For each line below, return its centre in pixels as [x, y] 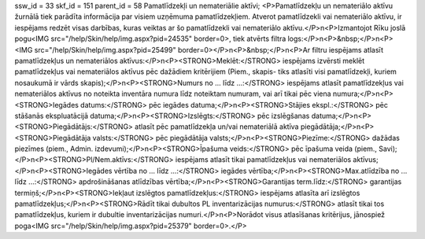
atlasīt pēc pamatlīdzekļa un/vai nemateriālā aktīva [217, 127]
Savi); [388, 149]
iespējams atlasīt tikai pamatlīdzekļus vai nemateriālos [263, 160]
